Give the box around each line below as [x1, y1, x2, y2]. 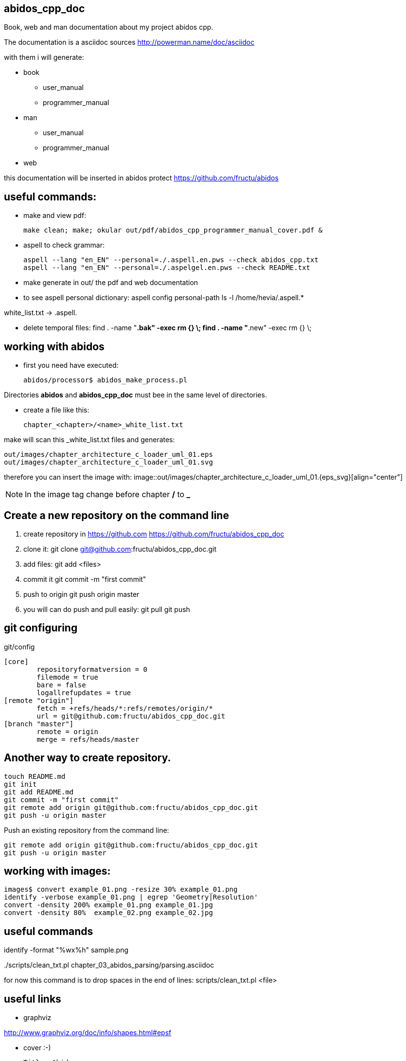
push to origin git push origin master [23, 590, 140, 598]
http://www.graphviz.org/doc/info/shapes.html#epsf [4, 1028, 172, 1037]
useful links [4, 992, 61, 1005]
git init [4, 780, 37, 788]
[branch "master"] [4, 719, 74, 728]
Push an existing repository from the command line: [4, 826, 169, 834]
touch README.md [4, 772, 66, 780]
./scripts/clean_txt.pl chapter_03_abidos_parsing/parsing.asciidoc [4, 961, 214, 970]
